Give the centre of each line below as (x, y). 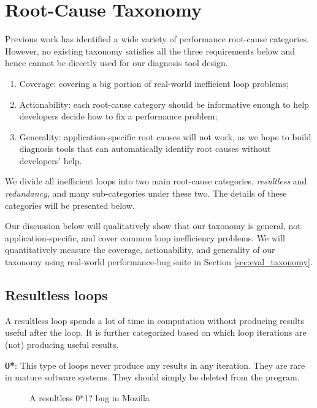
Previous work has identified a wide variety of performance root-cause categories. (157, 39)
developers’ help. (51, 160)
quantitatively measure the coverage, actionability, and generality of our (140, 250)
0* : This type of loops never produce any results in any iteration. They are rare (155, 365)
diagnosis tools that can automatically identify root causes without (145, 149)
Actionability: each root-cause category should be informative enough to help (164, 104)
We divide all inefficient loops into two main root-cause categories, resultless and (156, 181)
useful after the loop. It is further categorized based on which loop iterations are (156, 332)
